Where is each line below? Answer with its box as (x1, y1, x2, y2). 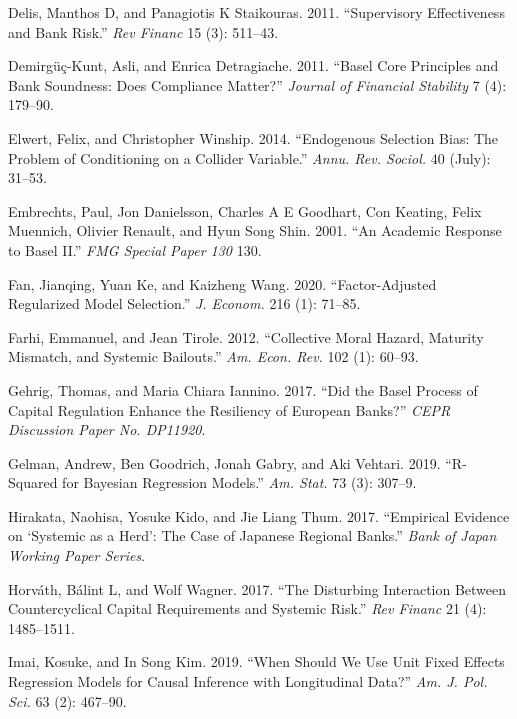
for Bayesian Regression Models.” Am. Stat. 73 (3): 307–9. (62, 472, 417, 493)
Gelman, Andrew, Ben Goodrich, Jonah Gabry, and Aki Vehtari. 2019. (8, 452, 441, 473)
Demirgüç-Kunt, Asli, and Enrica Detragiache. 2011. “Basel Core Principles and (8, 55, 499, 76)
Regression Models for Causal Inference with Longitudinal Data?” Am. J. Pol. (8, 671, 488, 692)
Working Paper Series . (8, 545, 146, 566)
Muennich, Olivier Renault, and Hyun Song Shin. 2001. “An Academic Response (8, 220, 502, 241)
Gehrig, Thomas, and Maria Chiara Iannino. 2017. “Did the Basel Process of (8, 379, 478, 400)
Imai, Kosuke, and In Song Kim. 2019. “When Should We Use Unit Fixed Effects (8, 651, 505, 672)
